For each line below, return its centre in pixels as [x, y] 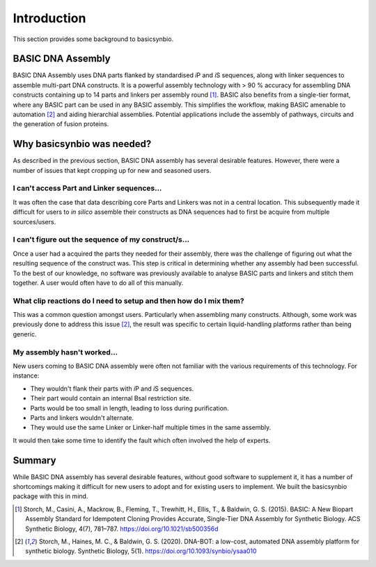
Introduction [49, 18]
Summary [34, 460]
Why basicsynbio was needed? [82, 144]
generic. [25, 334]
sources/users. [34, 222]
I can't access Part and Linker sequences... [87, 188]
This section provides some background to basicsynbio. [93, 39]
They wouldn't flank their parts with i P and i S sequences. [112, 388]
